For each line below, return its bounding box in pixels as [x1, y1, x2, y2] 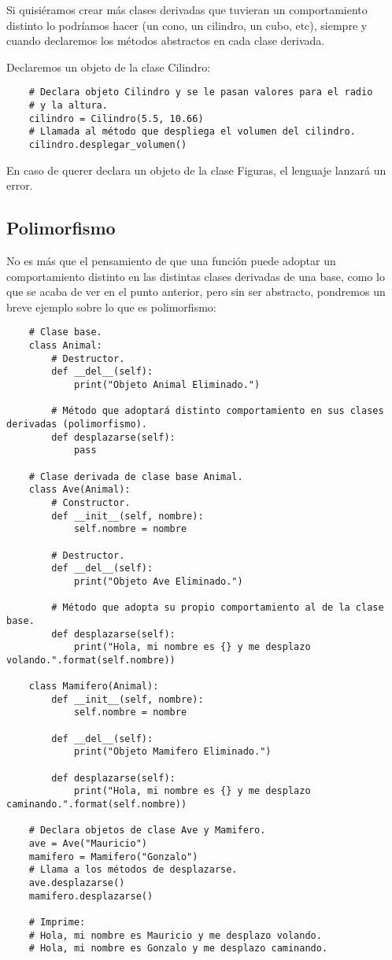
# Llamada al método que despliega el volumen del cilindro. [28, 126, 356, 138]
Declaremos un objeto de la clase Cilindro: [6, 58, 211, 75]
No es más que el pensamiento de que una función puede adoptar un [6, 253, 336, 269]
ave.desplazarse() [28, 877, 125, 888]
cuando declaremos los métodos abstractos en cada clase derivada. [6, 32, 325, 49]
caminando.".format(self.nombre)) [6, 799, 187, 810]
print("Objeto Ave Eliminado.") [73, 575, 243, 587]
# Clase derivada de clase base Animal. [28, 471, 243, 482]
